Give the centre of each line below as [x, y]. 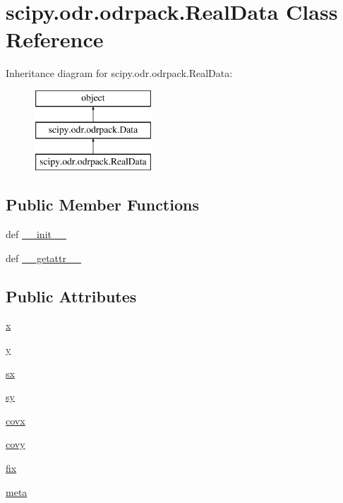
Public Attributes [71, 296]
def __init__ [36, 234]
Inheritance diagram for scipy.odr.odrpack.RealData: [119, 73]
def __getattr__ [43, 258]
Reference [55, 39]
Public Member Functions [102, 205]
